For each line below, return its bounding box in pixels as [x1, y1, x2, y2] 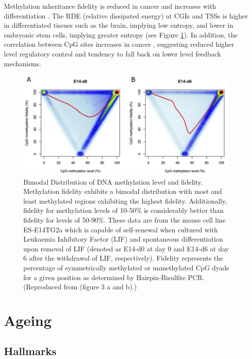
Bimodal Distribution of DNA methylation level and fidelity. [23, 176, 203, 187]
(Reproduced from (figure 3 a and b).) [23, 282, 137, 292]
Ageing [4, 310, 52, 330]
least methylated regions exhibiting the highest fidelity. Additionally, [23, 195, 227, 206]
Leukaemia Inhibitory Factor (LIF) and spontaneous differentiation [23, 234, 223, 244]
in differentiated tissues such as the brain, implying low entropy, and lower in [4, 20, 234, 30]
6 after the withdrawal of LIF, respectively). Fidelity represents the [23, 253, 223, 263]
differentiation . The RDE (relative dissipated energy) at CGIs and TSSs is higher [4, 10, 248, 20]
